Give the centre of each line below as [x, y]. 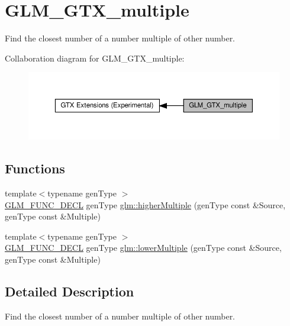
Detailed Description [70, 291]
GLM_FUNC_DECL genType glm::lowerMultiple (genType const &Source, [143, 248]
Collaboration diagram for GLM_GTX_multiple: [95, 58]
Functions [35, 168]
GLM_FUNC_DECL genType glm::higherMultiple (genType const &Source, [145, 204]
